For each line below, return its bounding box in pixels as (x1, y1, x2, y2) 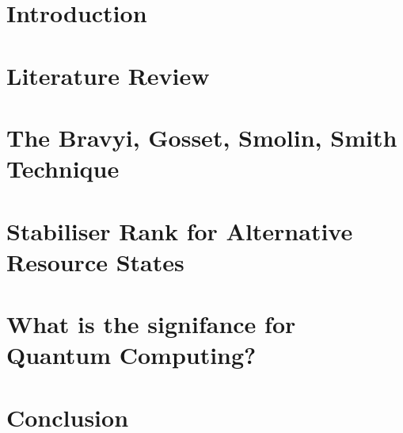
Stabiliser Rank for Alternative (6, 214, 353, 247)
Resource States (6, 245, 184, 278)
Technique (6, 152, 120, 185)
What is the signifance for (6, 308, 296, 340)
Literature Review (6, 59, 210, 91)
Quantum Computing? (6, 339, 257, 371)
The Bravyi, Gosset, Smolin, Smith (6, 121, 397, 153)
